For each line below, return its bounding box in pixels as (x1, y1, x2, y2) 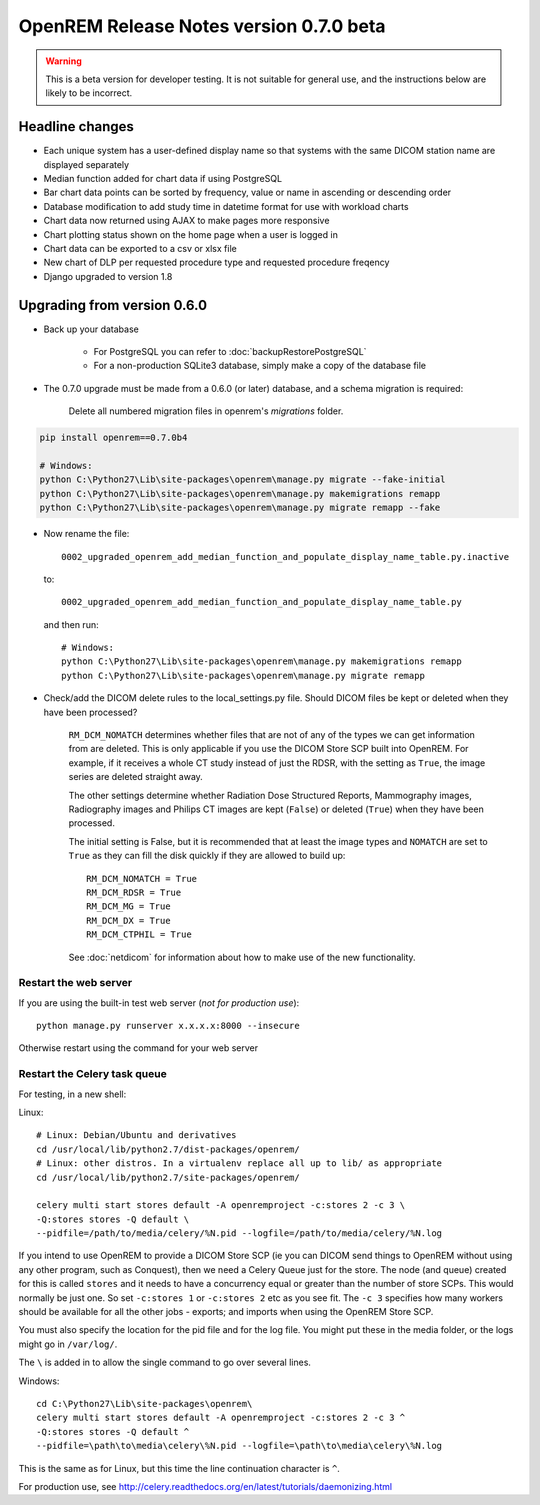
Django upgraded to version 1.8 (43, 270, 173, 282)
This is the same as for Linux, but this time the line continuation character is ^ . (18, 1462, 340, 1474)
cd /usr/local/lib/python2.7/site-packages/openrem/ (36, 1171, 300, 1183)
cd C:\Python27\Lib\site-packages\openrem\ (36, 1398, 253, 1409)
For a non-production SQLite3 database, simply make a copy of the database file (93, 360, 427, 372)
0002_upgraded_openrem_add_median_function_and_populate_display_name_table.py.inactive (61, 551, 510, 562)
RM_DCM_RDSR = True (86, 886, 182, 898)
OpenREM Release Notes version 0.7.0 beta (18, 15, 386, 37)
